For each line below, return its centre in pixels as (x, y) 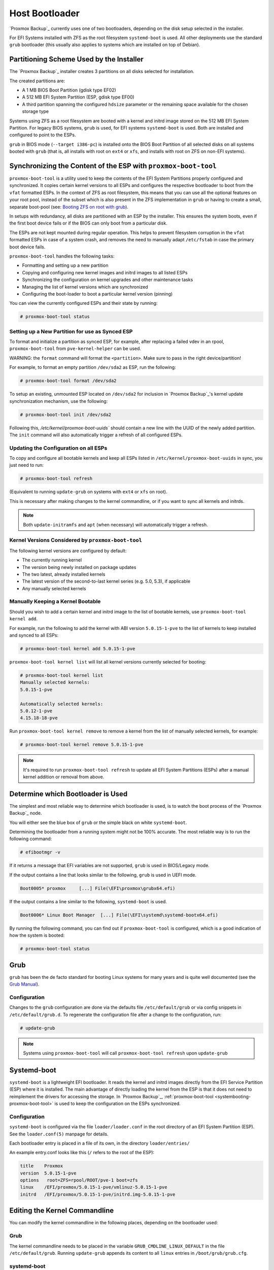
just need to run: (27, 465)
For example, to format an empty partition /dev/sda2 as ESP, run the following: (93, 367)
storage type (36, 111)
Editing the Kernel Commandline (62, 1211)
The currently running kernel (52, 560)
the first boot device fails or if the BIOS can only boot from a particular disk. (88, 223)
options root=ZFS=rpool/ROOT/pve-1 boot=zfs (79, 1180)
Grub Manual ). (24, 984)
